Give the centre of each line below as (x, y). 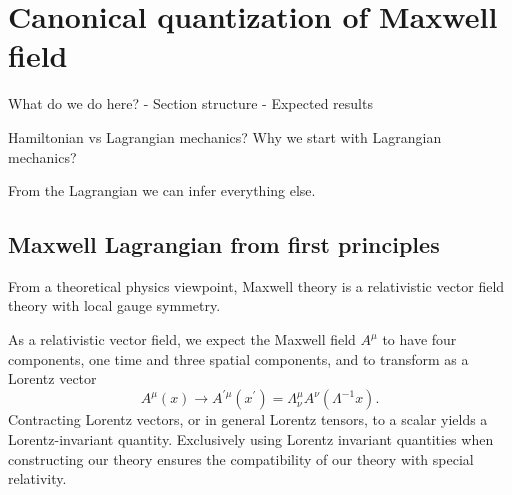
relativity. (37, 478)
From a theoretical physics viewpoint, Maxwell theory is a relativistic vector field (256, 285)
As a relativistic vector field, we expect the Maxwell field (182, 339)
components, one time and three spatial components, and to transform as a (238, 358)
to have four (419, 339)
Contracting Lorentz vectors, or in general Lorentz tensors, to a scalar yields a (248, 419)
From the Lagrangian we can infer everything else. (162, 190)
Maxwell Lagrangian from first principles (224, 244)
